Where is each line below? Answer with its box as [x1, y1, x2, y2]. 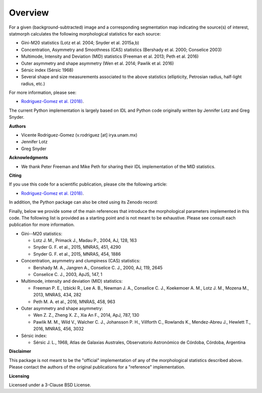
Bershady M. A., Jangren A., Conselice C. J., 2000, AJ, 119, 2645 [33, 265, 163, 271]
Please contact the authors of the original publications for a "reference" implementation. [9, 364, 185, 370]
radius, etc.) [21, 81, 46, 86]
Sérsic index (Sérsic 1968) [21, 67, 74, 73]
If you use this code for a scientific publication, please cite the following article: [9, 181, 167, 187]
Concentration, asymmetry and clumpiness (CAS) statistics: [21, 258, 141, 264]
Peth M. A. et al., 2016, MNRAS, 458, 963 [33, 299, 115, 305]
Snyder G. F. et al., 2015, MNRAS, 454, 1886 [33, 251, 121, 257]
